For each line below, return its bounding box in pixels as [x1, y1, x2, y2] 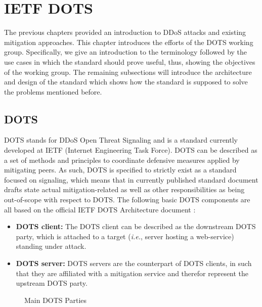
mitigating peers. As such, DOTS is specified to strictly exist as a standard [4, 164, 237, 175]
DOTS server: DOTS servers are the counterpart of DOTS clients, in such [16, 258, 252, 269]
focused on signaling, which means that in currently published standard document [4, 174, 258, 185]
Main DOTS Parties [24, 294, 87, 305]
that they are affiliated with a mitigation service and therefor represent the [16, 268, 249, 278]
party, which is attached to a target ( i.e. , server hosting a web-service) [16, 231, 234, 241]
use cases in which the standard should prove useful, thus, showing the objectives [4, 56, 255, 67]
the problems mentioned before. [4, 86, 102, 97]
